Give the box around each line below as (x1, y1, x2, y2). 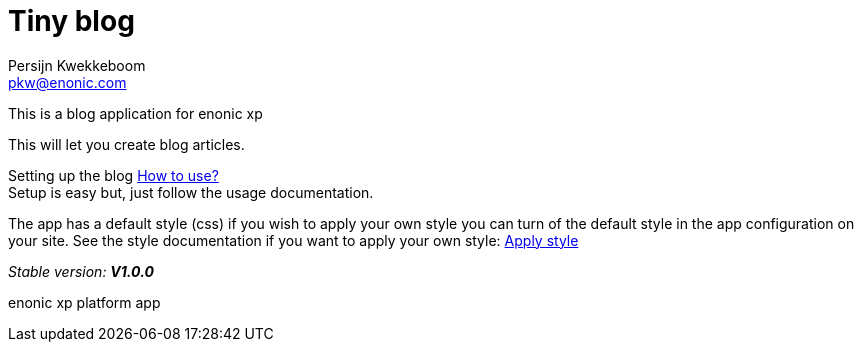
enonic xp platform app (8, 293, 161, 311)
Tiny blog (8, 4, 135, 38)
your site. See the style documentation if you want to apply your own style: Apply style (8, 231, 579, 249)
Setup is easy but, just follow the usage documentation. (8, 183, 374, 201)
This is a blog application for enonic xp (8, 104, 263, 122)
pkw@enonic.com (8, 73, 127, 91)
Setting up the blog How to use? (8, 166, 219, 184)
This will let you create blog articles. (8, 135, 245, 153)
